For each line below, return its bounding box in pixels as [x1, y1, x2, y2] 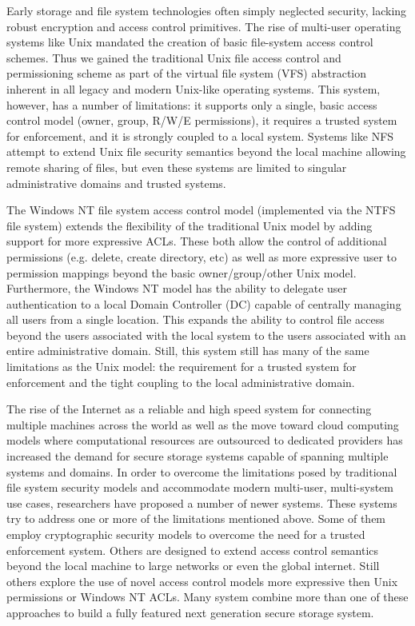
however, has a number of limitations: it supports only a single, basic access [6, 96, 377, 113]
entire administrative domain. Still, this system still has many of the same [6, 342, 369, 359]
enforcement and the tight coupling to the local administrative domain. [6, 373, 355, 390]
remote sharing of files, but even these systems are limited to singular [6, 158, 347, 175]
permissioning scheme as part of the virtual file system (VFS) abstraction [6, 65, 367, 82]
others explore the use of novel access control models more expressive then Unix [6, 572, 398, 589]
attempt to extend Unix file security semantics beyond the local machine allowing [6, 143, 406, 160]
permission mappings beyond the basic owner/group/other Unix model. [6, 264, 357, 281]
